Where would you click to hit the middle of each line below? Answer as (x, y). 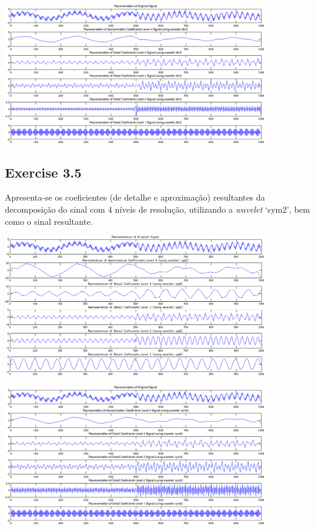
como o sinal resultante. (49, 221)
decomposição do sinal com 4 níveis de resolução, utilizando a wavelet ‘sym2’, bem (157, 209)
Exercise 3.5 (43, 172)
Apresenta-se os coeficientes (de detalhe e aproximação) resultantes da (135, 197)
